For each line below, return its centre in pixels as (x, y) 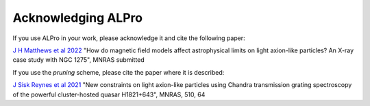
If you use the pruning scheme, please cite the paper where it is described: (119, 72)
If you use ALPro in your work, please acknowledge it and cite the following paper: (129, 38)
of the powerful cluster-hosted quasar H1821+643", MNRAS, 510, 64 (109, 94)
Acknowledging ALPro (78, 18)
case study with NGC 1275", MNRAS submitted (79, 60)
